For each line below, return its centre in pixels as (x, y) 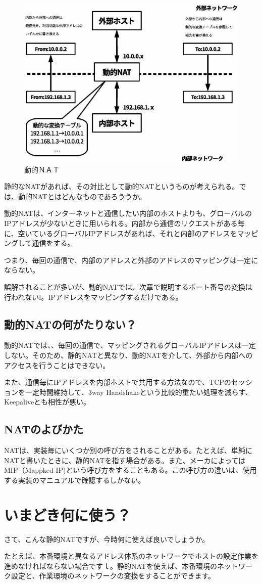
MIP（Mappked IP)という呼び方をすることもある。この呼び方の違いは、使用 (130, 470)
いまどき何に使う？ (68, 514)
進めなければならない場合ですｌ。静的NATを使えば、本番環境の (111, 566)
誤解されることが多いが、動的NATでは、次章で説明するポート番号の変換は (128, 286)
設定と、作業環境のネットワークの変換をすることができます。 (113, 576)
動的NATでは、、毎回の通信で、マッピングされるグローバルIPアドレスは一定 (130, 345)
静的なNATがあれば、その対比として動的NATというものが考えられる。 (122, 186)
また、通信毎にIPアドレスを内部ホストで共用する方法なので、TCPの (118, 382)
